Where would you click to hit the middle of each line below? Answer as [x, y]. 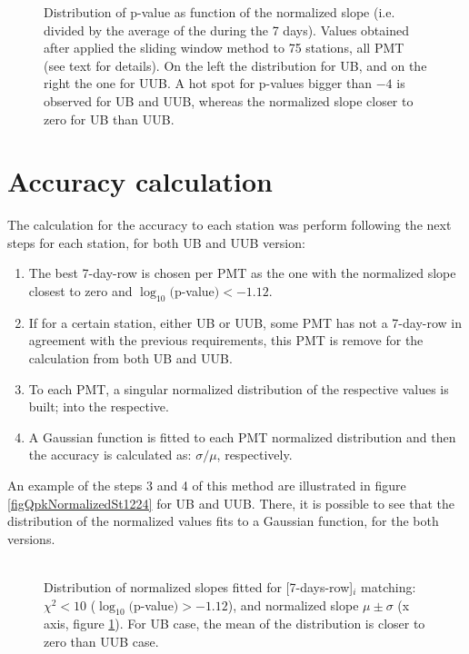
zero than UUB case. [101, 641]
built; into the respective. [99, 406]
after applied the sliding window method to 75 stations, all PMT [224, 48]
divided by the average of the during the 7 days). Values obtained [226, 30]
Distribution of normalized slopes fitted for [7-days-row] [199, 586]
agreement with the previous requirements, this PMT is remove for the [226, 340]
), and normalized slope [293, 604]
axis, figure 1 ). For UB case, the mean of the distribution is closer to [234, 624]
